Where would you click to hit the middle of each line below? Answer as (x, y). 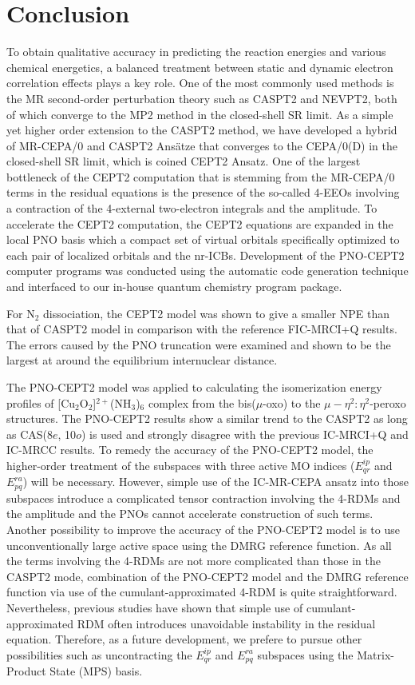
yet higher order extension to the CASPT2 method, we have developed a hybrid (202, 130)
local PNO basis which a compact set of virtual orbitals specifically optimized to (203, 239)
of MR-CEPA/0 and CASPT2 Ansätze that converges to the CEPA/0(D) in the (202, 145)
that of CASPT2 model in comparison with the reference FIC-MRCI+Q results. (202, 329)
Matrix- (375, 654)
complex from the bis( (202, 402)
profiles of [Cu (41, 402)
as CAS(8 (30, 434)
